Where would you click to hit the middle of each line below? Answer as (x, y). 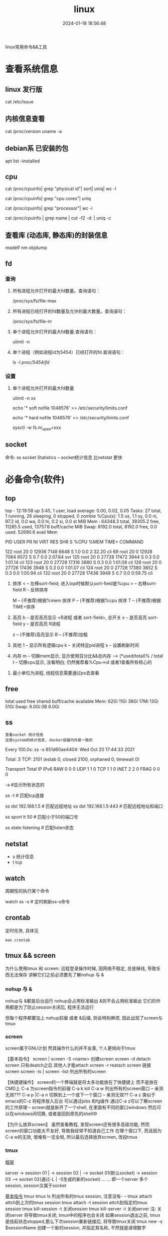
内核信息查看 (25, 119)
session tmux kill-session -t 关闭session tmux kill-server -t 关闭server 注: (81, 1209)
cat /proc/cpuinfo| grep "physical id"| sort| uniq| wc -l (61, 189)
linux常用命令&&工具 (26, 47)
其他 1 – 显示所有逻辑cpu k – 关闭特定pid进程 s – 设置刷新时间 (76, 645)
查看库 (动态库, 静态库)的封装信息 (56, 235)
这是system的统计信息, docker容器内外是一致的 (49, 740)
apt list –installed (23, 161)
